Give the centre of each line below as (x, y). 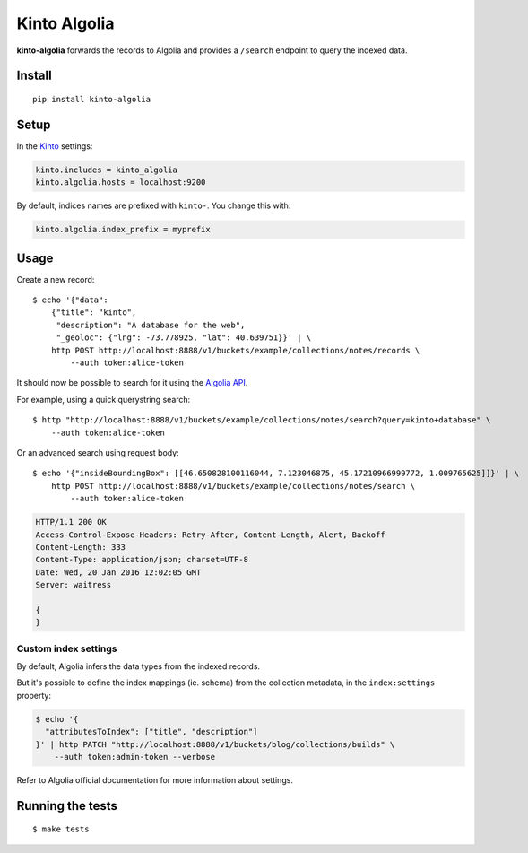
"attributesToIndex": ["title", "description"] (151, 732)
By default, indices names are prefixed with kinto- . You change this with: (154, 205)
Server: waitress (74, 585)
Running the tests (67, 806)
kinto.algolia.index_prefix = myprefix (123, 230)
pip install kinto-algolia (92, 99)
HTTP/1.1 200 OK (71, 522)
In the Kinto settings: (55, 146)
